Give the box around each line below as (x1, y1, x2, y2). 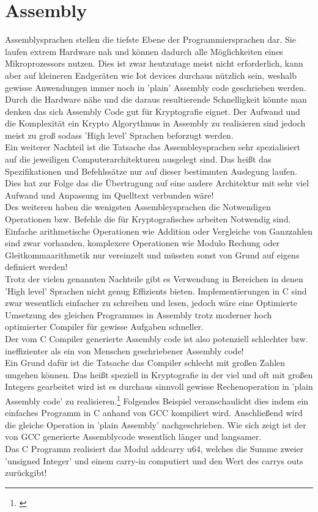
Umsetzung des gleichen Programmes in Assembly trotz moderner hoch (5, 308, 272, 321)
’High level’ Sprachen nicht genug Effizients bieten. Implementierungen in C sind (5, 284, 307, 297)
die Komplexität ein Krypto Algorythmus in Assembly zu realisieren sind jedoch (5, 117, 306, 130)
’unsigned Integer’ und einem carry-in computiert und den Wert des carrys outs (5, 454, 303, 467)
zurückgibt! (5, 466, 47, 479)
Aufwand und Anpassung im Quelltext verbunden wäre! (5, 188, 214, 201)
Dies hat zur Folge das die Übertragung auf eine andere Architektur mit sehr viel (5, 177, 309, 189)
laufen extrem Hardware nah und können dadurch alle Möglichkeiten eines (5, 45, 283, 57)
